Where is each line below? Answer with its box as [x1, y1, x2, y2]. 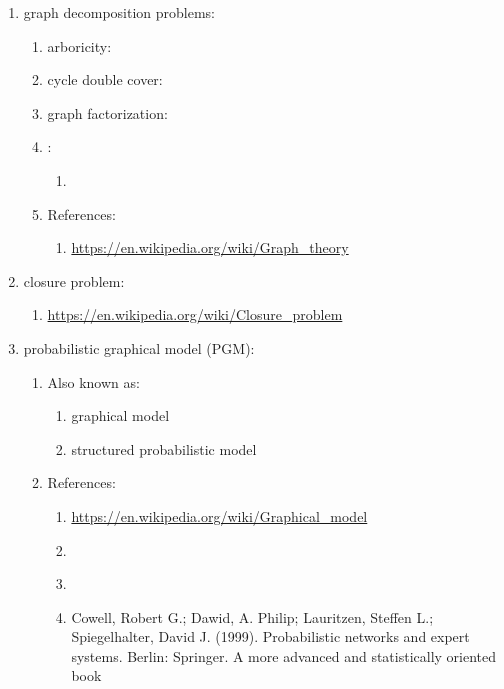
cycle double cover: [47, 69, 163, 90]
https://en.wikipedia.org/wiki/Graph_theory [71, 237, 349, 258]
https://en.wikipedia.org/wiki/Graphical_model [71, 505, 368, 526]
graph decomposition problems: [23, 2, 215, 22]
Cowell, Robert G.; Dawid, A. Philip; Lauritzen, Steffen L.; [71, 606, 434, 627]
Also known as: [47, 371, 140, 392]
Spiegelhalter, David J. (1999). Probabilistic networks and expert [71, 626, 470, 647]
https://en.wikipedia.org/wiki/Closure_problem [47, 304, 343, 325]
